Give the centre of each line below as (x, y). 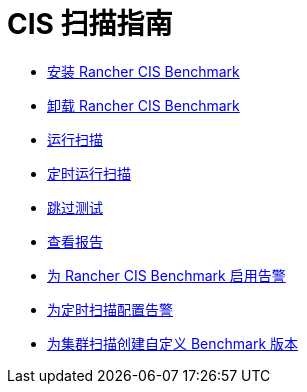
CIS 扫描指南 (90, 24)
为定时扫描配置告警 (110, 309)
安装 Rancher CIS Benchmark (143, 71)
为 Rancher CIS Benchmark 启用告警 (166, 275)
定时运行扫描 (89, 173)
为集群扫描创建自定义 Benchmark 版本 (173, 343)
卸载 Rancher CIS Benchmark (143, 105)
